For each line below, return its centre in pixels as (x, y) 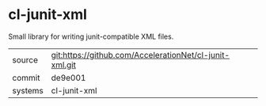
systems (28, 90)
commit (26, 78)
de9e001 (68, 78)
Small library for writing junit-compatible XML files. (91, 36)
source (25, 59)
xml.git (64, 65)
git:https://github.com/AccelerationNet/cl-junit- (141, 55)
